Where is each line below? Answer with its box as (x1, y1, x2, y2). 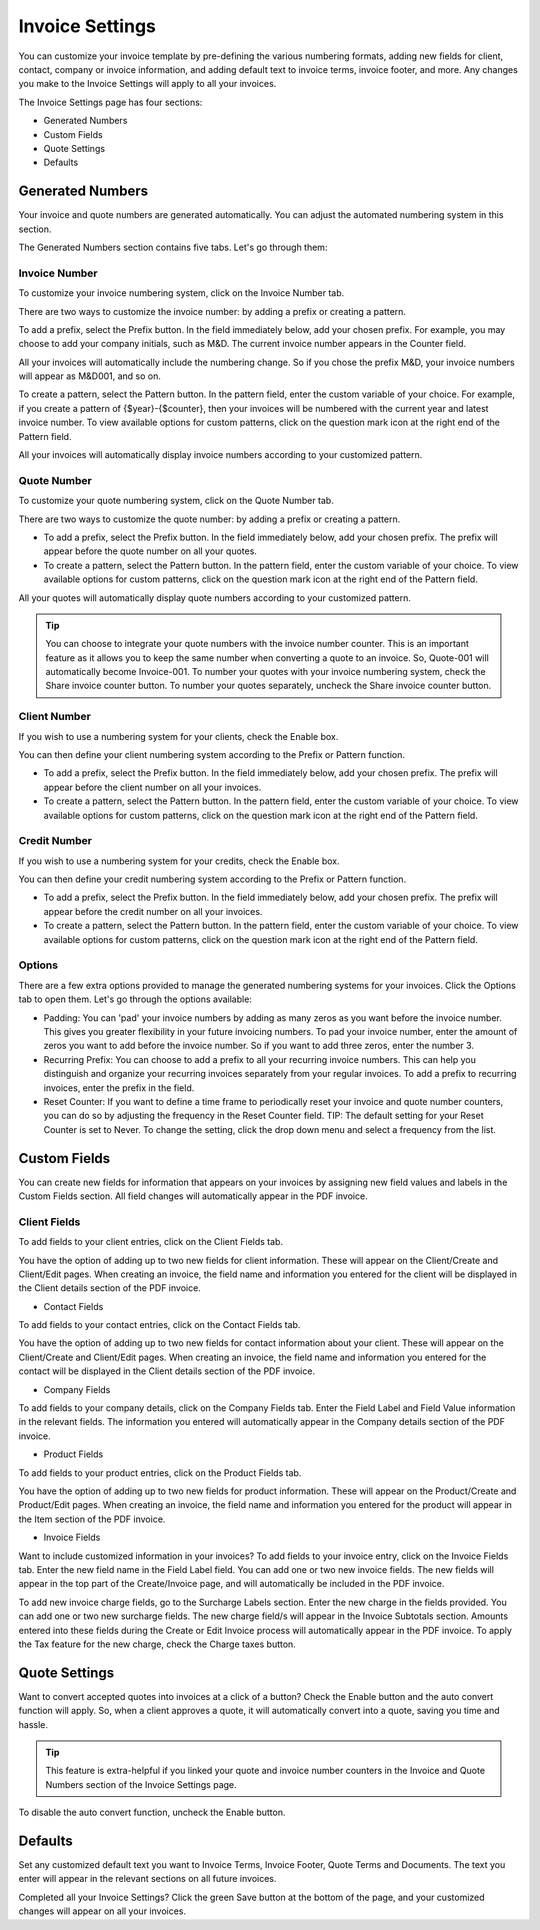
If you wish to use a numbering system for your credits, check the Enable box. (18, 855, 340, 867)
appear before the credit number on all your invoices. (43, 905, 263, 917)
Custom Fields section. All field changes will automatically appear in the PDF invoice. (18, 1190, 369, 1202)
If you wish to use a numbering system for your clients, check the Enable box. (18, 730, 339, 742)
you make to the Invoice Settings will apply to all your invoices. (18, 78, 277, 90)
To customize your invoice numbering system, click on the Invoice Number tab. (18, 287, 345, 299)
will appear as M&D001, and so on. (18, 370, 162, 382)
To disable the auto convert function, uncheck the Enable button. (18, 1806, 286, 1819)
